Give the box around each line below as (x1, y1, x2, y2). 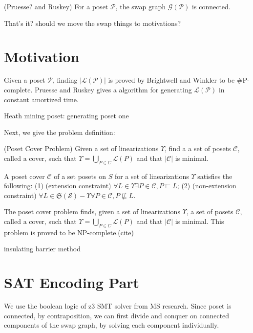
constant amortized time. (4, 94, 79, 104)
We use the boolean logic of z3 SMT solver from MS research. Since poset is (4, 301, 232, 311)
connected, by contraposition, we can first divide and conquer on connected (4, 310, 230, 320)
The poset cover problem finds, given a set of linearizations (4, 206, 180, 217)
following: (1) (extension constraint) (4, 180, 111, 191)
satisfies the (197, 171, 232, 181)
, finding (52, 75, 78, 85)
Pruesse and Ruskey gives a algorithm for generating (34, 84, 192, 94)
